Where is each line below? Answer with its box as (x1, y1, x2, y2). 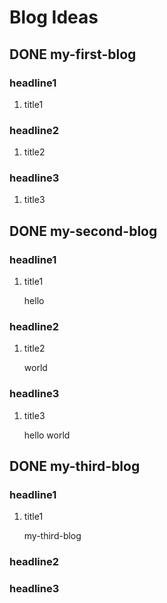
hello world (23, 429, 71, 441)
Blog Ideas (9, 6, 99, 29)
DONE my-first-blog (9, 46, 137, 63)
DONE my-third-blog (9, 458, 141, 475)
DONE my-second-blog (9, 222, 158, 240)
